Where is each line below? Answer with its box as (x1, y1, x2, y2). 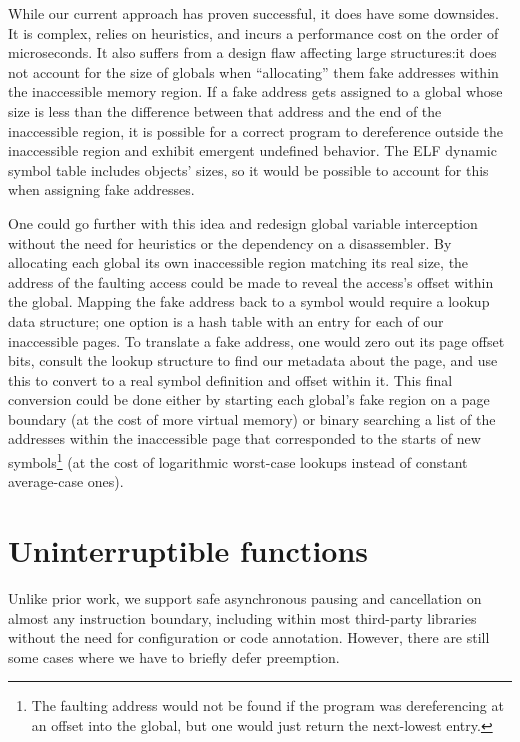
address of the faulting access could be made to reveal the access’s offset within (8, 271, 494, 292)
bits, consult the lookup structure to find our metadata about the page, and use (8, 350, 498, 371)
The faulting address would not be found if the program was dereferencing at (31, 695, 504, 716)
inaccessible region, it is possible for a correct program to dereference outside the (8, 120, 504, 141)
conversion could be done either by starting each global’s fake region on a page (8, 389, 490, 410)
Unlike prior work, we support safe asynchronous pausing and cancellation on (8, 588, 482, 609)
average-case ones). (8, 471, 124, 492)
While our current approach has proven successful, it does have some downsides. (8, 3, 499, 23)
